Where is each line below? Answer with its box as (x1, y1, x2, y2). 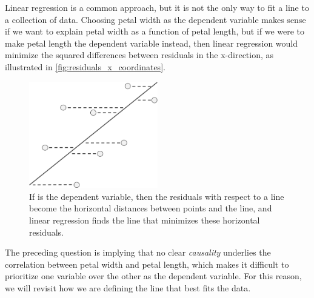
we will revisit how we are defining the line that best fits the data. (5, 282, 251, 294)
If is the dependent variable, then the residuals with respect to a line (29, 190, 284, 202)
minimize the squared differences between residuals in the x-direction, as (5, 48, 274, 61)
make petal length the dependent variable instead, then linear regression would (5, 36, 298, 49)
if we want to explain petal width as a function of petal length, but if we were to (5, 25, 305, 38)
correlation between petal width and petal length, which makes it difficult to (5, 257, 289, 270)
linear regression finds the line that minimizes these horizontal (29, 214, 260, 227)
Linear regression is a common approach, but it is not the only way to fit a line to (5, 1, 309, 13)
